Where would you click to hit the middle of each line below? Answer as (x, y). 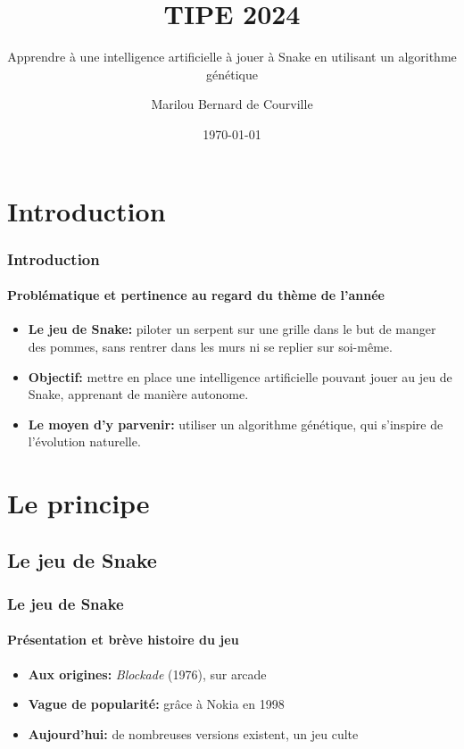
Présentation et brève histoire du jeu (123, 640)
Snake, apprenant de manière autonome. (138, 394)
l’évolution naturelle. (84, 441)
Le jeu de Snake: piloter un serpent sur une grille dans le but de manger (232, 329)
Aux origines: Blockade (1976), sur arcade (147, 674)
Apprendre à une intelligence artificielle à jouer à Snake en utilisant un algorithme (232, 57)
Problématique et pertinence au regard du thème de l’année (196, 295)
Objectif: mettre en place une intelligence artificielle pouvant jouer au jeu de (240, 376)
